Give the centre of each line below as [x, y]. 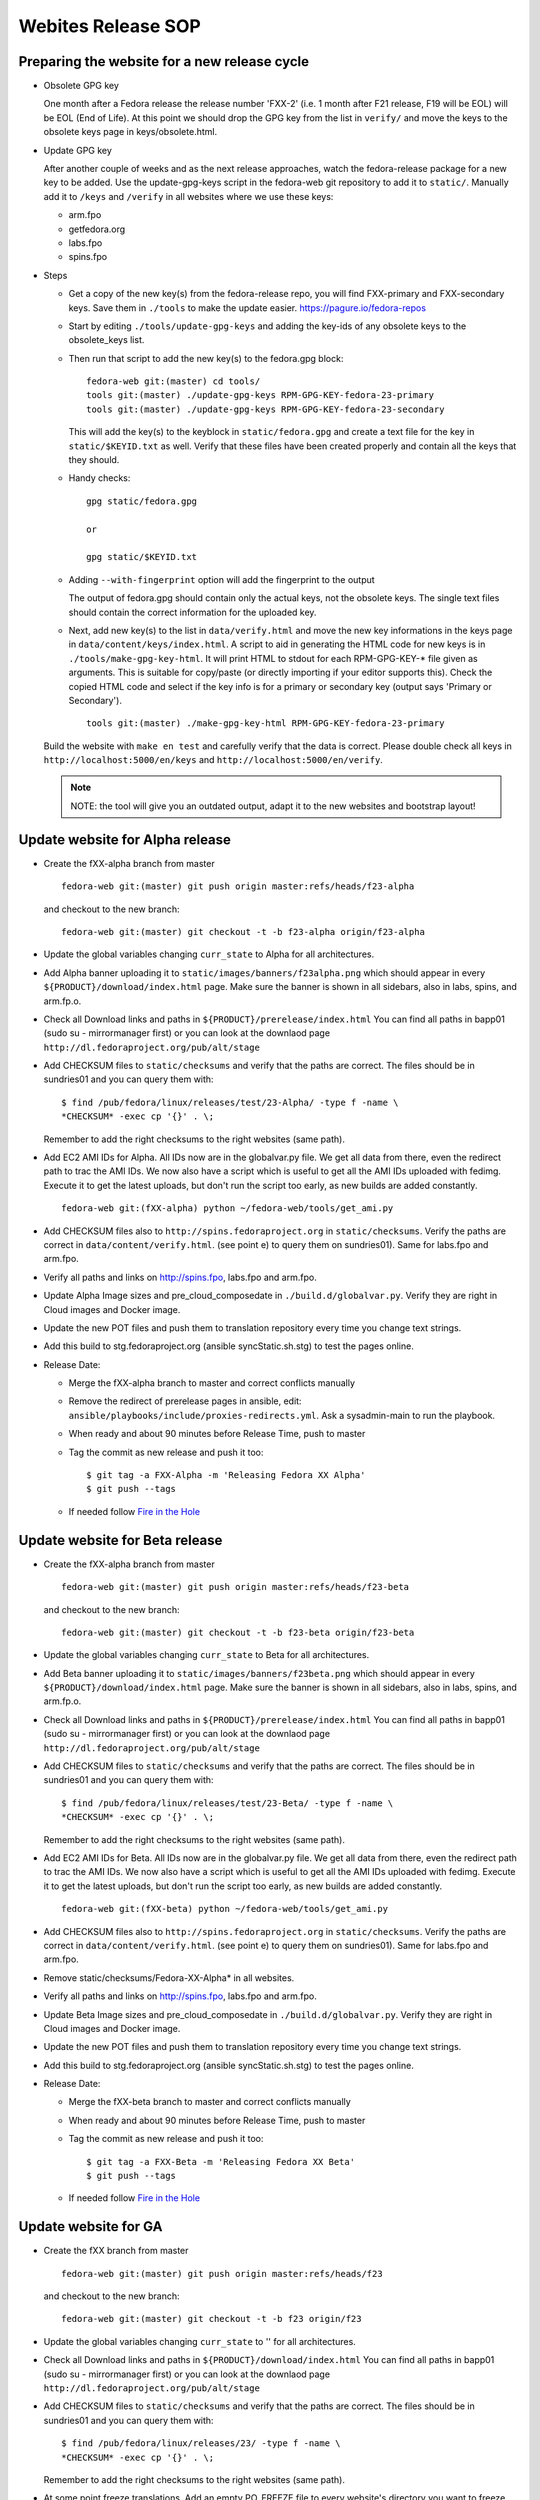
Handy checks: [99, 478]
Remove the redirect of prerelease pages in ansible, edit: [185, 1401]
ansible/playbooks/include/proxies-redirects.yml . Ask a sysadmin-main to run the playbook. [281, 1415]
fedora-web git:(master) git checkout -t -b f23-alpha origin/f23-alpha [243, 931]
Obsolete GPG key [81, 86]
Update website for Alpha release [125, 839]
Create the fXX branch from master [116, 2251]
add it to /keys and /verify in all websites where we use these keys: [188, 196]
